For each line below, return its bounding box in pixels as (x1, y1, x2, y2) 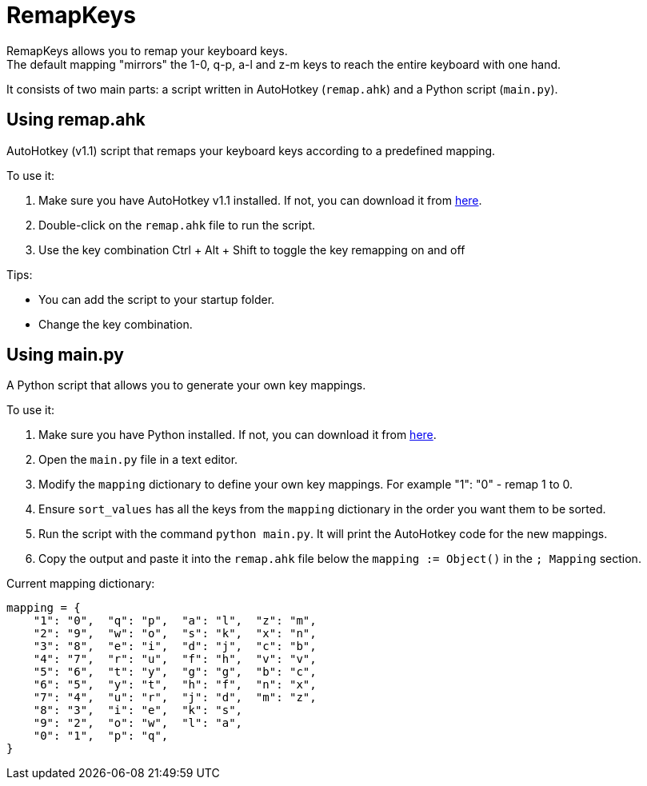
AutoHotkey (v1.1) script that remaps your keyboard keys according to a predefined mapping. (6, 143, 496, 158)
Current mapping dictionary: (6, 577, 155, 591)
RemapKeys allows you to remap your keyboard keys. (6, 43, 288, 58)
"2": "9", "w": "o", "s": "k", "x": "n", (33, 627, 317, 640)
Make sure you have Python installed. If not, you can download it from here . (38, 428, 437, 442)
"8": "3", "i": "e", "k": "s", (33, 704, 243, 717)
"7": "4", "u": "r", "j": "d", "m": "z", (33, 691, 317, 704)
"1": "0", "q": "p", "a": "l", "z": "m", (33, 614, 317, 628)
